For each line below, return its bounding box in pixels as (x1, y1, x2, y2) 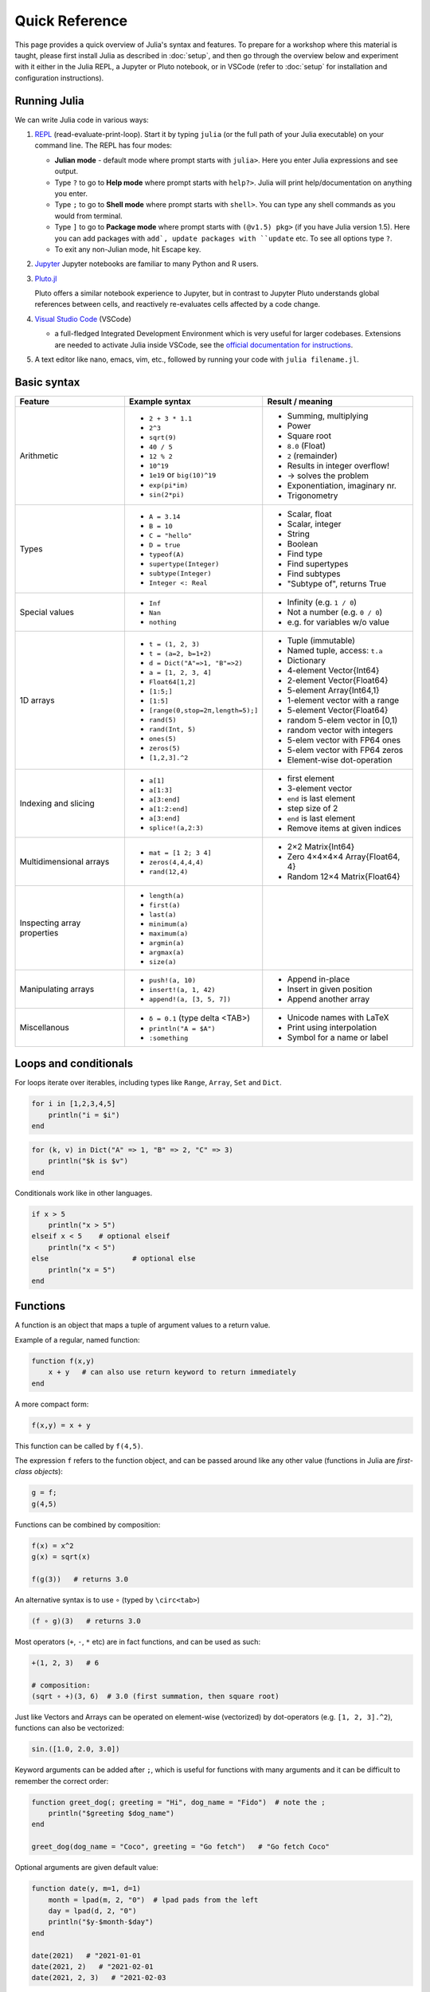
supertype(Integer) (148, 559, 220, 568)
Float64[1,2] (148, 678, 197, 687)
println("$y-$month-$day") (48, 1917, 154, 1927)
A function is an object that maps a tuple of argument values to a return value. (14, 1320, 271, 1330)
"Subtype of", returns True (287, 578, 386, 589)
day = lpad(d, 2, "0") (48, 1906, 137, 1916)
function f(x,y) (31, 1356, 96, 1366)
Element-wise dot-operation (287, 754, 393, 765)
